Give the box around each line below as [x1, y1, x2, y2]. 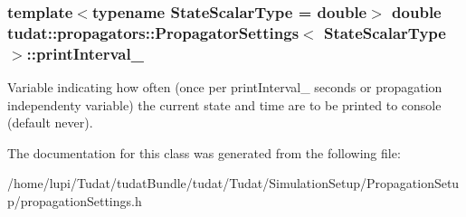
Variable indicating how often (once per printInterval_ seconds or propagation [7, 78, 442, 97]
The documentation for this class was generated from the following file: [7, 143, 401, 162]
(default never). [7, 113, 93, 132]
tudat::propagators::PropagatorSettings [7, 21, 300, 43]
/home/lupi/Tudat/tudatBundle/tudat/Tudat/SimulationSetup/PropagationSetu [7, 174, 460, 193]
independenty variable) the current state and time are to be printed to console [7, 95, 442, 114]
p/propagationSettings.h [7, 192, 142, 211]
